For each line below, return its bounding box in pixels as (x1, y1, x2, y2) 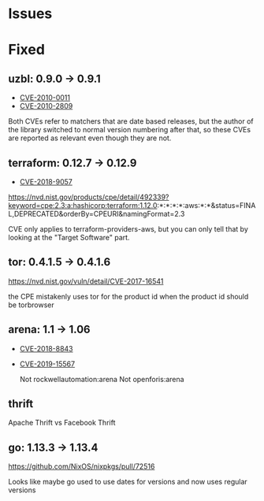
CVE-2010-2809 (19, 102, 73, 111)
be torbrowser (8, 300, 55, 310)
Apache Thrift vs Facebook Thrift (8, 418, 116, 428)
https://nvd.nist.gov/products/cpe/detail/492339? (8, 192, 169, 202)
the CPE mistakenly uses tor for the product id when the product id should (8, 291, 249, 301)
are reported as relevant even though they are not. (8, 133, 172, 143)
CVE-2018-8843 (19, 343, 73, 353)
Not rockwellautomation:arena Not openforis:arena (19, 374, 184, 384)
